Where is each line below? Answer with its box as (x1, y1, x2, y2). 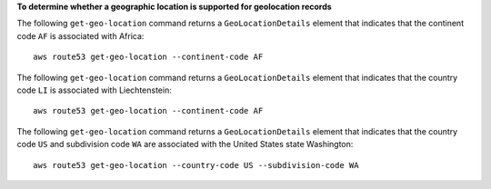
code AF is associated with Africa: (16, 30, 145, 41)
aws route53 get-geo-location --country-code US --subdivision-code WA (33, 160, 359, 170)
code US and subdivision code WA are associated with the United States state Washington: (16, 139, 354, 150)
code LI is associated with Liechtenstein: (16, 85, 172, 95)
